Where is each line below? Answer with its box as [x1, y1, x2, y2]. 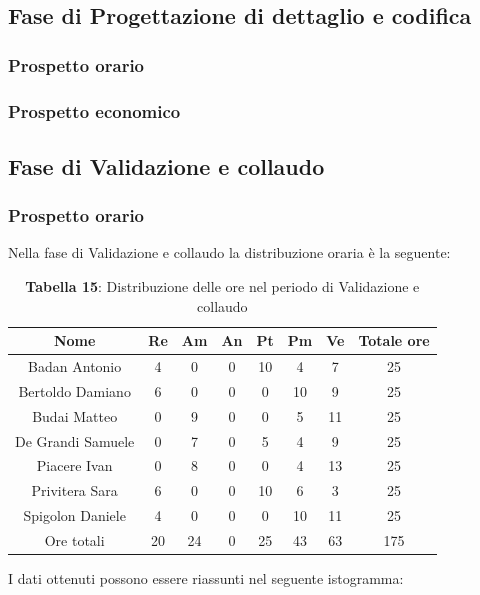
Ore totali [44, 530, 105, 550]
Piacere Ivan [36, 455, 113, 476]
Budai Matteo [32, 405, 118, 426]
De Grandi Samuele [15, 430, 135, 451]
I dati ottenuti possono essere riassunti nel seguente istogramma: [8, 568, 404, 589]
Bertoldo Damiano [18, 380, 131, 401]
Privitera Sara [31, 480, 118, 501]
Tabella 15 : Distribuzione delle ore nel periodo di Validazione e [25, 276, 420, 297]
